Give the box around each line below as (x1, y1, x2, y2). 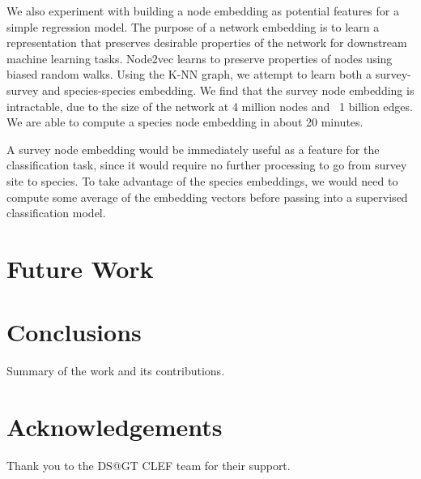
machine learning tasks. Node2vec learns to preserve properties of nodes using (6, 49, 393, 66)
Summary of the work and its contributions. (6, 362, 225, 379)
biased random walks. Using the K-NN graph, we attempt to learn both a (6, 66, 372, 83)
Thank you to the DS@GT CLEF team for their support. (6, 456, 291, 473)
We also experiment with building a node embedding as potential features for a (6, 2, 399, 19)
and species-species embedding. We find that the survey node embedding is (42, 81, 415, 98)
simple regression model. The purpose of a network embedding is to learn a (6, 18, 380, 35)
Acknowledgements (6, 410, 223, 443)
